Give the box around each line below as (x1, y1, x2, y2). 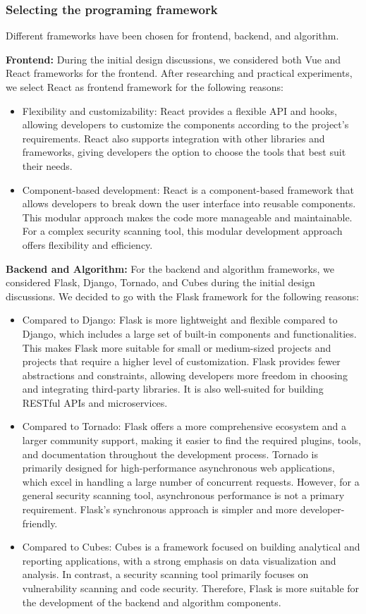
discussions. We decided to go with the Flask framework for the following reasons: (6, 288, 359, 303)
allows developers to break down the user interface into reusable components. (22, 196, 356, 211)
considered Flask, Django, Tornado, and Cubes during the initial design (6, 275, 315, 290)
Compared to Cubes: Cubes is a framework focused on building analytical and (22, 539, 360, 554)
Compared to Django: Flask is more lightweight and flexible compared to (22, 312, 338, 327)
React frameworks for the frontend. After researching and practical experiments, (6, 66, 353, 80)
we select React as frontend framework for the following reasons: (6, 80, 283, 94)
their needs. (22, 158, 73, 173)
